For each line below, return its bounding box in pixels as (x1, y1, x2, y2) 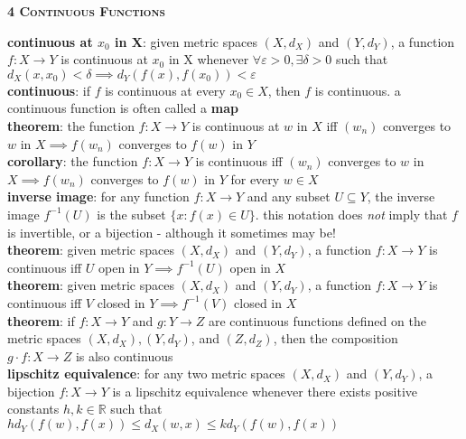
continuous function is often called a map (7, 98, 238, 117)
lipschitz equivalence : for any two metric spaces (7, 364, 285, 383)
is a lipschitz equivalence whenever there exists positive (112, 381, 418, 400)
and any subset (247, 187, 331, 206)
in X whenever (168, 50, 249, 69)
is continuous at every (105, 80, 226, 99)
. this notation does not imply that (255, 204, 448, 223)
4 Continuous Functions (7, 2, 165, 20)
